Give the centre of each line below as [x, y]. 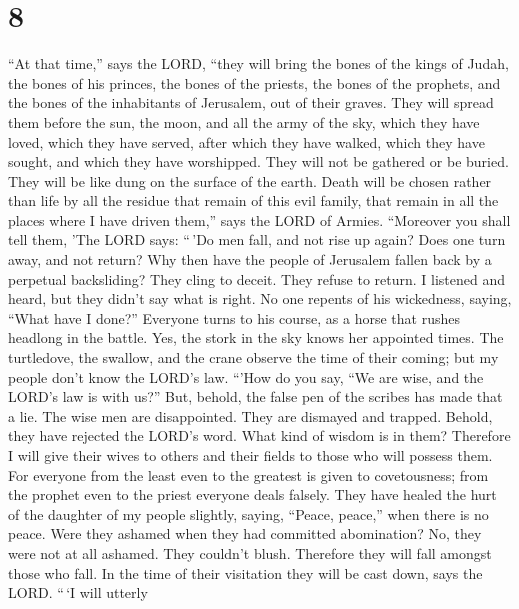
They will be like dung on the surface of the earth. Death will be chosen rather [250, 180]
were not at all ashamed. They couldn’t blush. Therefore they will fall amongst [250, 552]
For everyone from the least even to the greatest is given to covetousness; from [248, 474]
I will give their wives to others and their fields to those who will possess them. [250, 455]
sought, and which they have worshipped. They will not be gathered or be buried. [258, 161]
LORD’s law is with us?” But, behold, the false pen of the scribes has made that [255, 396]
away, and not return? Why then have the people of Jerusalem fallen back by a [250, 259]
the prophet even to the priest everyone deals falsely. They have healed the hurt [252, 494]
